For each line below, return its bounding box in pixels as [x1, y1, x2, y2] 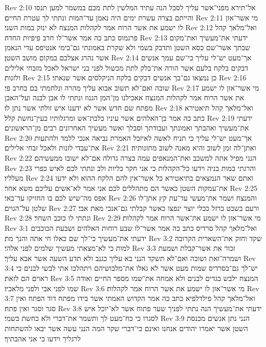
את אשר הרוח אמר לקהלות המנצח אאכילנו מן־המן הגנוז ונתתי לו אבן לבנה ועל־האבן [5, 92, 245, 103]
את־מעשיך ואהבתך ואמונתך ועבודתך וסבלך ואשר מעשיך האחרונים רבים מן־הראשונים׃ [5, 122, 249, 133]
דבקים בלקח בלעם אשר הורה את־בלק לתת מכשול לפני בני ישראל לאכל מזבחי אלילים [5, 62, 248, 73]
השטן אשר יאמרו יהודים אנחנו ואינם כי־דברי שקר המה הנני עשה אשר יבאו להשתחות [5, 323, 248, 333]
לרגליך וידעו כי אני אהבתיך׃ [5, 333, 81, 343]
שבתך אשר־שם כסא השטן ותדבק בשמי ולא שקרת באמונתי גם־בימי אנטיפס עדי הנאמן [5, 42, 250, 53]
